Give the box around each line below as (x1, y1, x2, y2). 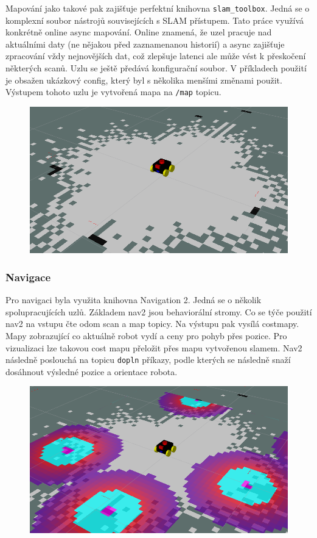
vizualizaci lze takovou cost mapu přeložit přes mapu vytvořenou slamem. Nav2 (5, 341, 302, 354)
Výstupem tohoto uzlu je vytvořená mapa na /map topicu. (5, 85, 221, 98)
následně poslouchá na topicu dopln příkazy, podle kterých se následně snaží (5, 353, 291, 366)
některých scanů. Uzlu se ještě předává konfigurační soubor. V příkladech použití (5, 62, 307, 74)
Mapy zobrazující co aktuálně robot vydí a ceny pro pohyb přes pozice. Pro (5, 329, 287, 342)
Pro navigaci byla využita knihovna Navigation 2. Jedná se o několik (5, 293, 262, 306)
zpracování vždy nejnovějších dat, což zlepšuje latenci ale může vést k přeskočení (5, 49, 306, 62)
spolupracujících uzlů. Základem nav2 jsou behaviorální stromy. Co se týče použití (5, 305, 312, 318)
